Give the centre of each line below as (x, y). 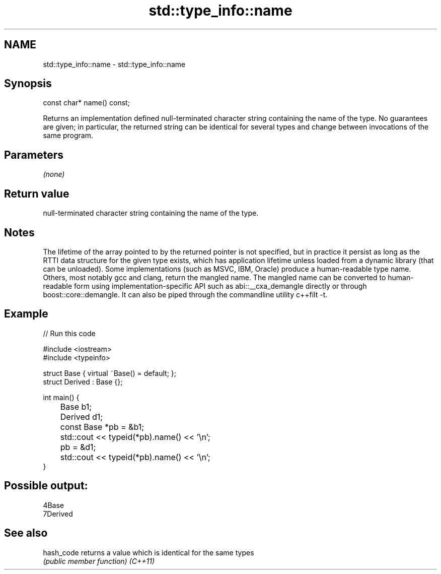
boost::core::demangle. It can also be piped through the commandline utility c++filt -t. (185, 294)
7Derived (58, 514)
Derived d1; (82, 417)
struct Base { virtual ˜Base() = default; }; (109, 373)
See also (26, 533)
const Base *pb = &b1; (102, 427)
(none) (54, 174)
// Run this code (69, 333)
